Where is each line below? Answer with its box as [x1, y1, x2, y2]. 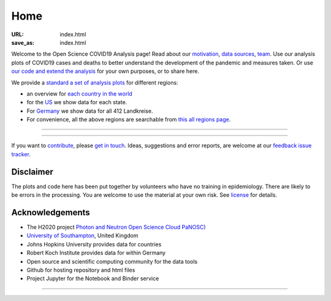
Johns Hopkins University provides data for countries [26, 240, 162, 248]
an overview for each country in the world [26, 90, 133, 97]
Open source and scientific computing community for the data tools [26, 257, 198, 265]
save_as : [11, 39, 35, 46]
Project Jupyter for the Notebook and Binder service [26, 275, 159, 282]
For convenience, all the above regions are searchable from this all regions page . [26, 116, 231, 123]
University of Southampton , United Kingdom [26, 232, 139, 239]
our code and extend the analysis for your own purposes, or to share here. [11, 67, 199, 75]
